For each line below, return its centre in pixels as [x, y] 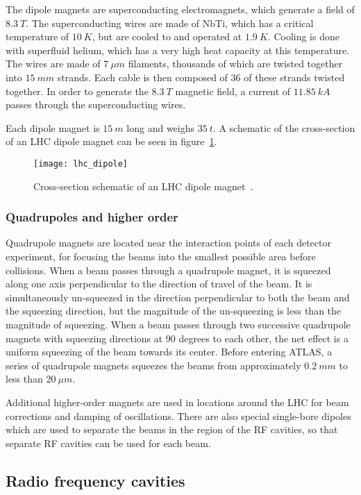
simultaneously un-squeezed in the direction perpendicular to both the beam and [178, 297]
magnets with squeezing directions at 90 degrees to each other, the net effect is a [177, 338]
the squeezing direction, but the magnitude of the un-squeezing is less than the [174, 311]
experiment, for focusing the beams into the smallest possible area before [161, 256]
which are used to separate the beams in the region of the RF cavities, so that [172, 429]
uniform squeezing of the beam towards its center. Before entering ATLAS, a [169, 352]
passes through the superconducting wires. [96, 104]
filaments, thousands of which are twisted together [235, 64]
